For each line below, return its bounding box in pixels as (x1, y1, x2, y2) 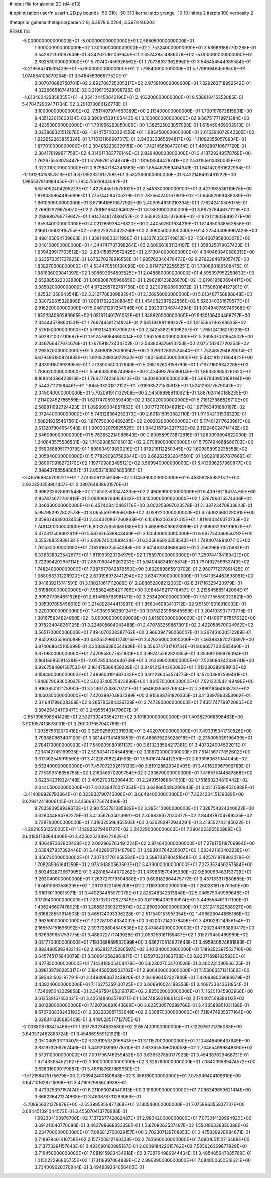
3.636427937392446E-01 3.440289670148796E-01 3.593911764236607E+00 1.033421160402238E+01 (34, 847, 250, 853)
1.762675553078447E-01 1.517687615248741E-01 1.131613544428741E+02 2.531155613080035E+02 (34, 158, 242, 164)
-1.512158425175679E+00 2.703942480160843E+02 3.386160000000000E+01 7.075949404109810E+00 (22, 1072, 241, 1079)
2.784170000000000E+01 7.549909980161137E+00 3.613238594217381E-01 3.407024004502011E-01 (34, 742, 247, 748)
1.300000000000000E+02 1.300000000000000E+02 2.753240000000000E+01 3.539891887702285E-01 (34, 44, 256, 50)
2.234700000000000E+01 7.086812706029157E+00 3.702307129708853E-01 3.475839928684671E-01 (34, 1129, 250, 1135)
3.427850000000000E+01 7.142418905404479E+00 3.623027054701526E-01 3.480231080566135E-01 (34, 960, 250, 966)
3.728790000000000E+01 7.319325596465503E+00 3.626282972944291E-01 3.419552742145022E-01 (34, 819, 251, 825)
